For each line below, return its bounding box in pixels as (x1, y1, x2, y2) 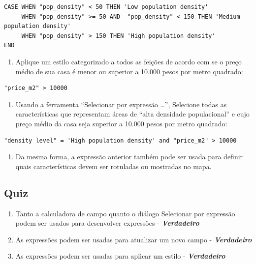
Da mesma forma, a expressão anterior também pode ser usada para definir (15, 151, 243, 162)
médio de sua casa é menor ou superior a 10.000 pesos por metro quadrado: (15, 66, 243, 76)
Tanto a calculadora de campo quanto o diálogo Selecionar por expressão (15, 208, 235, 218)
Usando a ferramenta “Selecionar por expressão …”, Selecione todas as (15, 99, 227, 109)
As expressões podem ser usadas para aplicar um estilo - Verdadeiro (15, 251, 225, 261)
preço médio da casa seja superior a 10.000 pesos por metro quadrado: (15, 118, 227, 128)
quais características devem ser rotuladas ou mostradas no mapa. (15, 161, 212, 171)
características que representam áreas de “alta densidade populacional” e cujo (15, 109, 250, 119)
